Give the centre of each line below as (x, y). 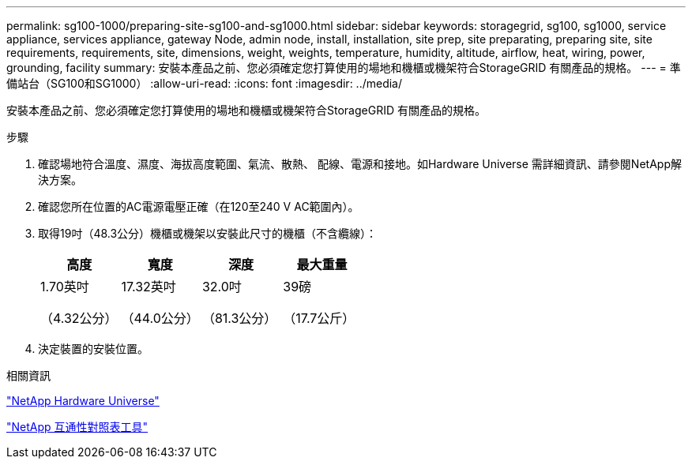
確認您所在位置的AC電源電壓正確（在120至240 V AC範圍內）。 (199, 206)
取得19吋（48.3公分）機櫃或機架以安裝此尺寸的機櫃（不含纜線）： (208, 233)
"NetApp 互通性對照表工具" (77, 427)
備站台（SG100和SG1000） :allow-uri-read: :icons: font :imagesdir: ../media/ (205, 83)
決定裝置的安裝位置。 (93, 349)
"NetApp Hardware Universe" (83, 401)
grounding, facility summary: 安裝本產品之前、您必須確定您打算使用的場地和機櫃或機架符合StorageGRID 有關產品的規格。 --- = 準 (344, 67)
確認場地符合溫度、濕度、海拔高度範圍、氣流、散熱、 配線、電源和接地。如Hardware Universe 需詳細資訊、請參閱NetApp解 (360, 164)
